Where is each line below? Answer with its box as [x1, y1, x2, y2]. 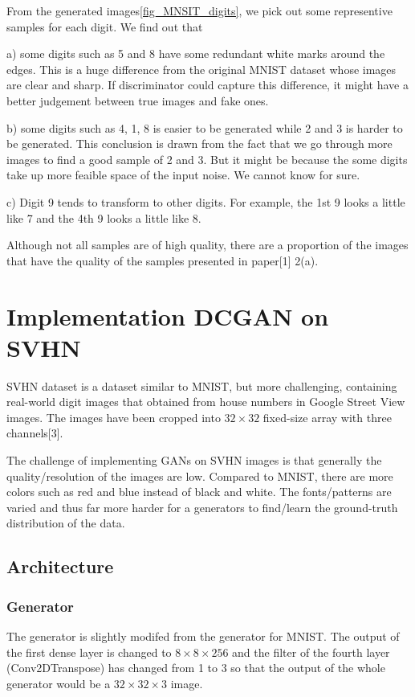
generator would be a [6, 674, 111, 691]
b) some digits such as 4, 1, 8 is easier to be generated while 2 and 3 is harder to [6, 119, 403, 136]
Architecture [6, 554, 114, 579]
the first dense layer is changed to [6, 643, 172, 660]
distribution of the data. [6, 515, 125, 531]
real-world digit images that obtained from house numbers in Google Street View [6, 393, 405, 410]
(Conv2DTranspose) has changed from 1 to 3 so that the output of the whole [6, 659, 385, 676]
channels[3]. [6, 424, 63, 441]
